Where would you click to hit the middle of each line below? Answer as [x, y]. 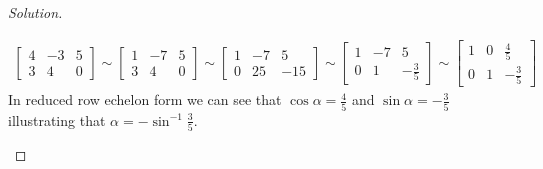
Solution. [35, 12]
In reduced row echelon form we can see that [145, 99]
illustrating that [57, 119]
